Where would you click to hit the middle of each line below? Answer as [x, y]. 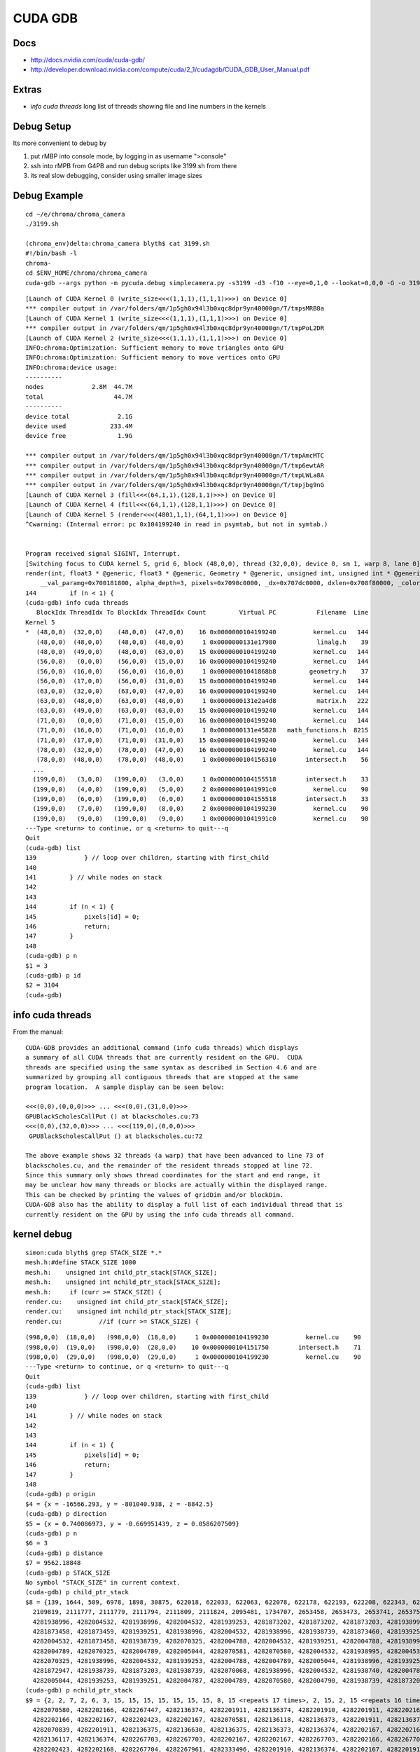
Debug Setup [42, 126]
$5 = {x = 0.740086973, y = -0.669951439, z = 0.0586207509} [132, 1524]
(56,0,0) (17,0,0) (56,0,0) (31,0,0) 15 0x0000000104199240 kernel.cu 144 [202, 681]
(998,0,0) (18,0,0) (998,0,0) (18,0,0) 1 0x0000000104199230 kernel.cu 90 [194, 1337]
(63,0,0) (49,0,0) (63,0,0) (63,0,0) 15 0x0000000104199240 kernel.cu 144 [202, 711]
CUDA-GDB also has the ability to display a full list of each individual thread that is [184, 1205]
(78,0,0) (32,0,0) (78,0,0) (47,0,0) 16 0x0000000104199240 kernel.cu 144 [202, 750]
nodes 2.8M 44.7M [79, 387]
